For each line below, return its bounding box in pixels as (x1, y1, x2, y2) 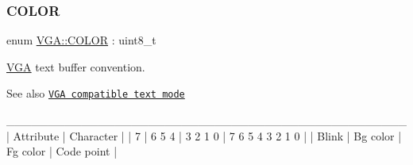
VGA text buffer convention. (6, 58, 145, 75)
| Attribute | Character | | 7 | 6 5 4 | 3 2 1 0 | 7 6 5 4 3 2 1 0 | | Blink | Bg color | (6, 127, 402, 144)
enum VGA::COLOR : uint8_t (6, 32, 156, 48)
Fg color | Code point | (6, 143, 118, 159)
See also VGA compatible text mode (6, 85, 185, 102)
